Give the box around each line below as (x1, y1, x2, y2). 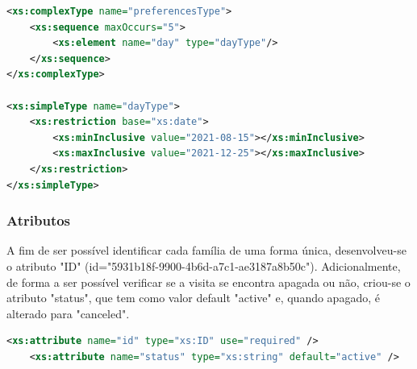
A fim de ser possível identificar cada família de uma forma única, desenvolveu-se (6, 242, 407, 259)
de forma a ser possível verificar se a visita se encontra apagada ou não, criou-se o (6, 273, 411, 290)
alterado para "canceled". (6, 305, 130, 321)
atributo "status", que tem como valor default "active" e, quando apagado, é (6, 289, 380, 306)
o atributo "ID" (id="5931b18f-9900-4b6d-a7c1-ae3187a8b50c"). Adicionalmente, (6, 257, 401, 274)
